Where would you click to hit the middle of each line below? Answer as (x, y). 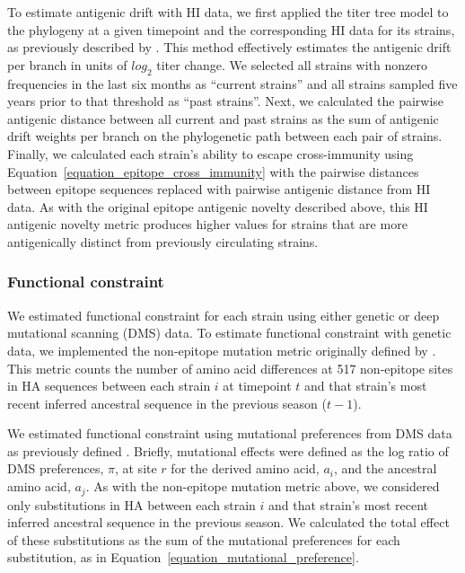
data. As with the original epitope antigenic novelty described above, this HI (218, 206)
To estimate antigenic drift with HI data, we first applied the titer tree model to (228, 12)
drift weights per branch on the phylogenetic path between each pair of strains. (225, 136)
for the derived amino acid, (245, 468)
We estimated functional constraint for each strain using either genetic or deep (224, 315)
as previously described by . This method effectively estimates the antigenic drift (229, 47)
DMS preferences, (56, 468)
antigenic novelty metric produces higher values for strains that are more (207, 224)
